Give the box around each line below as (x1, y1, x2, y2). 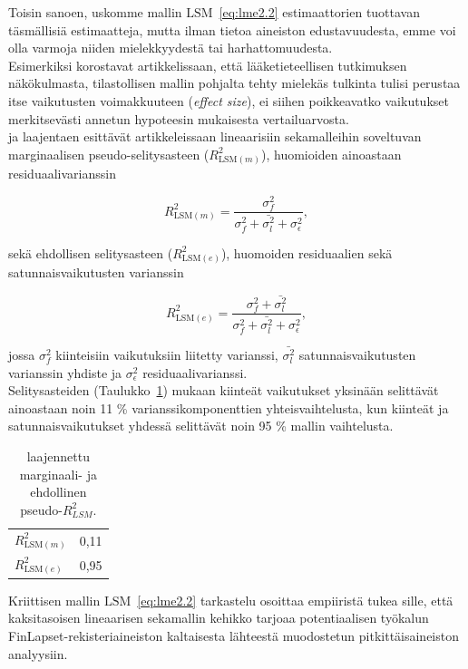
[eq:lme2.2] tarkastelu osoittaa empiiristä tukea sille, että (137, 590, 453, 609)
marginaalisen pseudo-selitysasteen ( (8, 144, 210, 163)
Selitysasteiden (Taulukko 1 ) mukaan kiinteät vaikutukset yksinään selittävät (8, 381, 439, 400)
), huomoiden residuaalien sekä (220, 243, 393, 262)
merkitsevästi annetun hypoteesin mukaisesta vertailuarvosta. (8, 109, 349, 128)
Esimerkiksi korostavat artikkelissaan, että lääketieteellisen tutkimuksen (8, 55, 407, 74)
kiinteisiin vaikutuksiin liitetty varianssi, (55, 345, 278, 364)
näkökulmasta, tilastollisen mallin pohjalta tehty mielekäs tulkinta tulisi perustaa (8, 73, 461, 92)
